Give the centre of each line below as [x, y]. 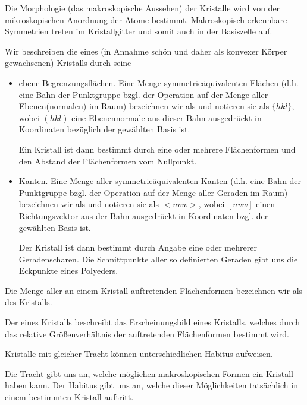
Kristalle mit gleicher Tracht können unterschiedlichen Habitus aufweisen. [139, 354]
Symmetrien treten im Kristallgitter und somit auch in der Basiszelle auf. [139, 31]
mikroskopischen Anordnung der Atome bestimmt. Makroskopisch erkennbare [146, 19]
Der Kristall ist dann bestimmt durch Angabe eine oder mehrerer [138, 247]
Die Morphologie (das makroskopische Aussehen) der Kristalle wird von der [142, 8]
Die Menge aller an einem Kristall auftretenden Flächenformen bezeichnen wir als [154, 290]
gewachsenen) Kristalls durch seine [68, 63]
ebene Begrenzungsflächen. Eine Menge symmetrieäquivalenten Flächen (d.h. [159, 82]
